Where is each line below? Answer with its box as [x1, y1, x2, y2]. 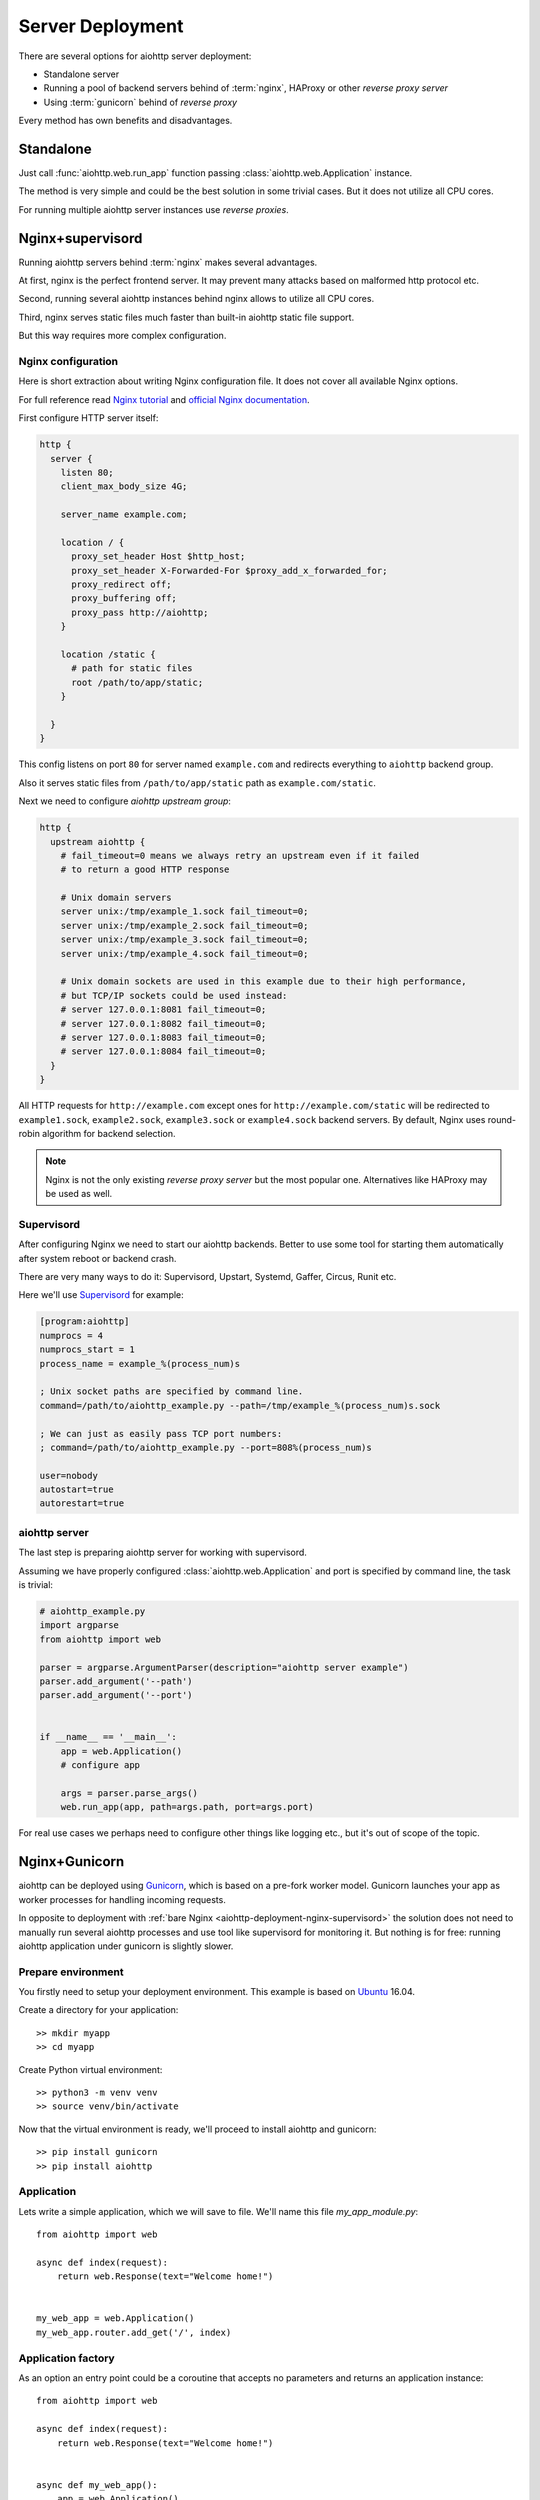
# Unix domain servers [60, 892, 172, 904]
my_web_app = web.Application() [36, 2313, 195, 2324]
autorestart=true [39, 1498, 125, 1509]
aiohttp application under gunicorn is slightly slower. [18, 1940, 234, 1952]
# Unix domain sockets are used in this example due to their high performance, [60, 976, 467, 987]
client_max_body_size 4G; [60, 481, 188, 492]
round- [487, 1113, 517, 1125]
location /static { [60, 649, 157, 660]
